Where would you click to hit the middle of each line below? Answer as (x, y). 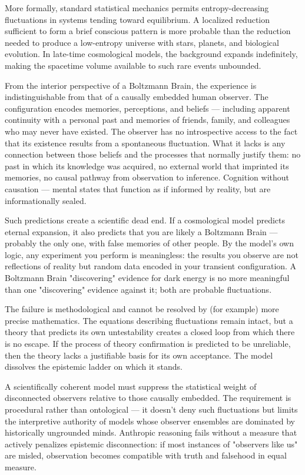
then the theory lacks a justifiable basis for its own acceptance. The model (139, 355)
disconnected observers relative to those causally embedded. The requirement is (148, 398)
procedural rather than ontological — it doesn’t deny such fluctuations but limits (151, 409)
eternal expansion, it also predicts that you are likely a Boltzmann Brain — (141, 231)
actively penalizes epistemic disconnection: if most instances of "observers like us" (151, 444)
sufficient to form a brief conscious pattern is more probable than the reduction (148, 31)
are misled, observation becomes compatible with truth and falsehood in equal (146, 455)
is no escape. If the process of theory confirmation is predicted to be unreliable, (148, 344)
